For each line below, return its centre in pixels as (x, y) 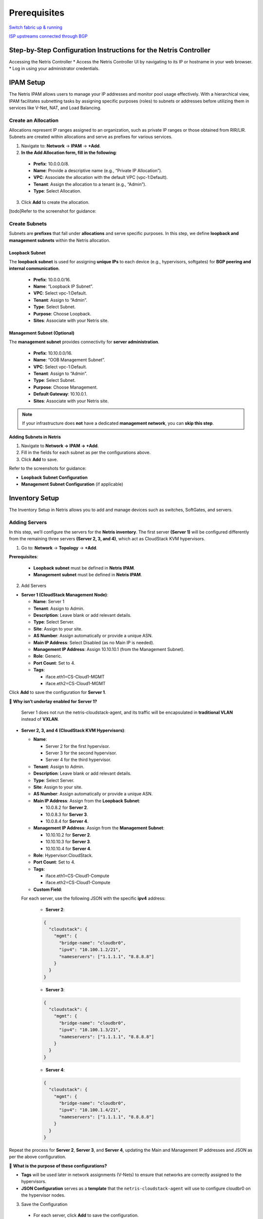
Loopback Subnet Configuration (54, 477)
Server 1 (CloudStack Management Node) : (65, 594)
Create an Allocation (34, 120)
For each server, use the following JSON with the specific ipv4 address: (93, 898)
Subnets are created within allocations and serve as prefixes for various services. (91, 137)
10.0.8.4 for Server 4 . (67, 821)
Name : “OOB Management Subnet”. (69, 360)
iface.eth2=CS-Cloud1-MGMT (75, 683)
